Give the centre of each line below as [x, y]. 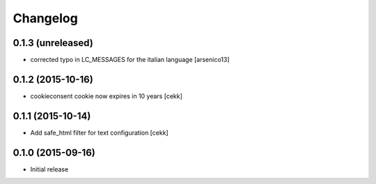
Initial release [49, 169]
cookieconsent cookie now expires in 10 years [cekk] [106, 96]
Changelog [45, 18]
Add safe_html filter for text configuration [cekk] [99, 132]
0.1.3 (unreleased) [53, 43]
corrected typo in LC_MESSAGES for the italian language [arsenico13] [130, 60]
